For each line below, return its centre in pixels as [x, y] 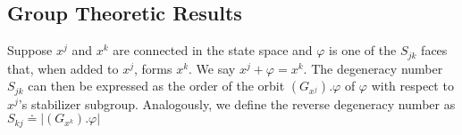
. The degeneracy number [373, 68]
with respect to [412, 86]
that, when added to [63, 68]
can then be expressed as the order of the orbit [156, 86]
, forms [153, 68]
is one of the [363, 50]
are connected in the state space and [213, 50]
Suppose [30, 50]
